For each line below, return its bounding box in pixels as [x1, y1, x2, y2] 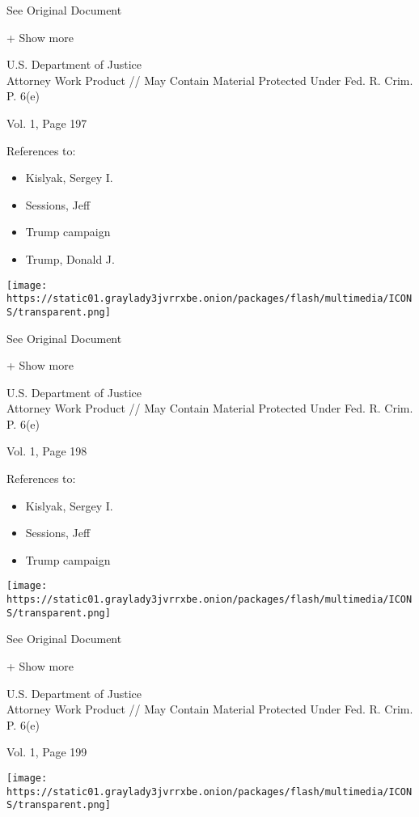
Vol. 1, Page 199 [6, 743, 87, 760]
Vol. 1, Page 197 [6, 114, 87, 131]
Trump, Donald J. [25, 250, 115, 267]
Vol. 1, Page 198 [6, 442, 87, 459]
